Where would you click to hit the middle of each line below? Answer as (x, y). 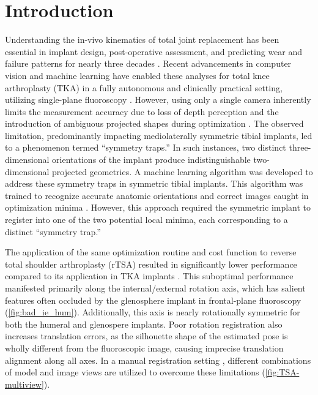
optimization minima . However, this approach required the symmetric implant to (158, 207)
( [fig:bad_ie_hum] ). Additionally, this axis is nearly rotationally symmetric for (153, 312)
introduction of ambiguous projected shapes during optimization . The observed (154, 123)
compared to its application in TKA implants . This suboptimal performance (149, 276)
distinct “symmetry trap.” (53, 231)
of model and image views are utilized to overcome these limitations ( (135, 372)
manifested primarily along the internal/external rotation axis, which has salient (155, 288)
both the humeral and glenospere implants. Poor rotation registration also (144, 324)
